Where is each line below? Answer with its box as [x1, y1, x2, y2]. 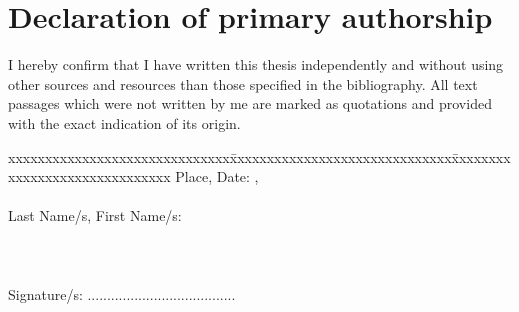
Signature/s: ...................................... [8, 283, 236, 304]
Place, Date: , [175, 166, 259, 187]
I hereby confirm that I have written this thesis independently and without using [8, 54, 504, 75]
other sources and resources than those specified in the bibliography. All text [8, 73, 478, 94]
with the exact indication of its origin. [8, 112, 241, 133]
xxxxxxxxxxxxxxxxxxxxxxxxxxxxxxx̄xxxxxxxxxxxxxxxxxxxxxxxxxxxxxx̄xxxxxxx [8, 146, 511, 167]
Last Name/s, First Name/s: [8, 205, 182, 226]
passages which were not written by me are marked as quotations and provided [8, 93, 492, 114]
